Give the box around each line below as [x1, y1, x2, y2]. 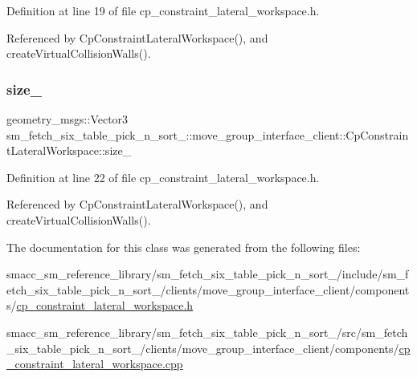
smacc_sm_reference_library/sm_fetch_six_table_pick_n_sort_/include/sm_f [6, 266, 409, 282]
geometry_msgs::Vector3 [6, 111, 129, 127]
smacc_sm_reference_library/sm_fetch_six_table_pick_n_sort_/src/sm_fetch [6, 323, 408, 340]
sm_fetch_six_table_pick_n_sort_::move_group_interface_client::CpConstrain [6, 126, 409, 143]
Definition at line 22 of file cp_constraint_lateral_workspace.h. [6, 168, 320, 185]
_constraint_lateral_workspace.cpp [6, 355, 183, 372]
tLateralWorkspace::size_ [6, 142, 132, 159]
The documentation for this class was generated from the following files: [6, 238, 361, 255]
